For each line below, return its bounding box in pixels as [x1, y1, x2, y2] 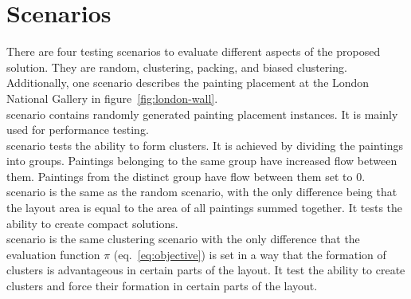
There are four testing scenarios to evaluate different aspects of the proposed [6, 43, 381, 60]
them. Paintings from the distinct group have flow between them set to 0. [6, 167, 366, 184]
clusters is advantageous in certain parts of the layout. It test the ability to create [6, 262, 405, 278]
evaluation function [6, 246, 100, 262]
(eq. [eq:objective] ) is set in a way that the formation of [113, 246, 386, 262]
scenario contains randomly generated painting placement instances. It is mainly [6, 105, 398, 122]
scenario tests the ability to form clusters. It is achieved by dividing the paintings [6, 136, 404, 153]
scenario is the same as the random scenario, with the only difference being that [6, 183, 397, 200]
